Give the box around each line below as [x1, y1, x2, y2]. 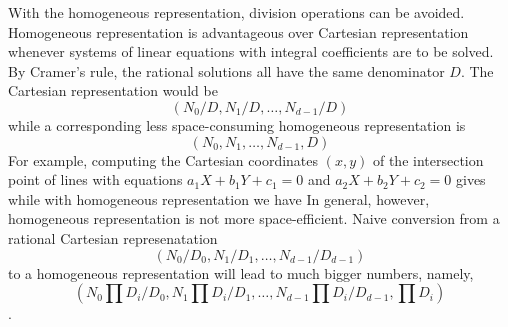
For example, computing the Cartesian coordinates [8, 149, 319, 170]
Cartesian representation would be [8, 80, 218, 101]
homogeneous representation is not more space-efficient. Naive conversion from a [8, 208, 500, 229]
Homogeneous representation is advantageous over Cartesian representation [8, 21, 469, 42]
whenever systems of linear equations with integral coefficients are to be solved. [8, 41, 494, 62]
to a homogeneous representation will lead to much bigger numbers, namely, [8, 262, 474, 283]
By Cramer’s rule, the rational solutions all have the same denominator [8, 60, 445, 81]
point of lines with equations [8, 169, 183, 190]
